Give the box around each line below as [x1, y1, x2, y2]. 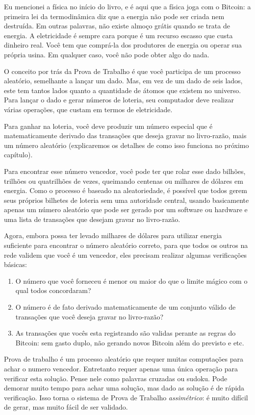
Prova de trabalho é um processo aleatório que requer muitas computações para [4, 354, 244, 364]
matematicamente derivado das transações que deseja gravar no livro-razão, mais [4, 130, 247, 141]
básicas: [4, 259, 27, 269]
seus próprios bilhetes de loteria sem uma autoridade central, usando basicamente [4, 195, 249, 205]
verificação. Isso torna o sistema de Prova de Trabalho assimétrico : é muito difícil [4, 392, 248, 402]
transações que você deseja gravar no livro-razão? [15, 311, 164, 321]
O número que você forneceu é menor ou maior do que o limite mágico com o [15, 275, 248, 286]
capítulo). [4, 149, 33, 160]
